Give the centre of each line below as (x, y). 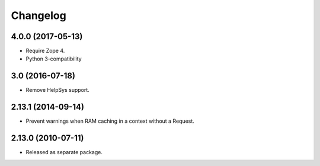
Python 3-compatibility (54, 59)
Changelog (39, 15)
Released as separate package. (64, 152)
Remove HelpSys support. (58, 90)
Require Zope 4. (45, 51)
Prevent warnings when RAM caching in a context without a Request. (110, 121)
